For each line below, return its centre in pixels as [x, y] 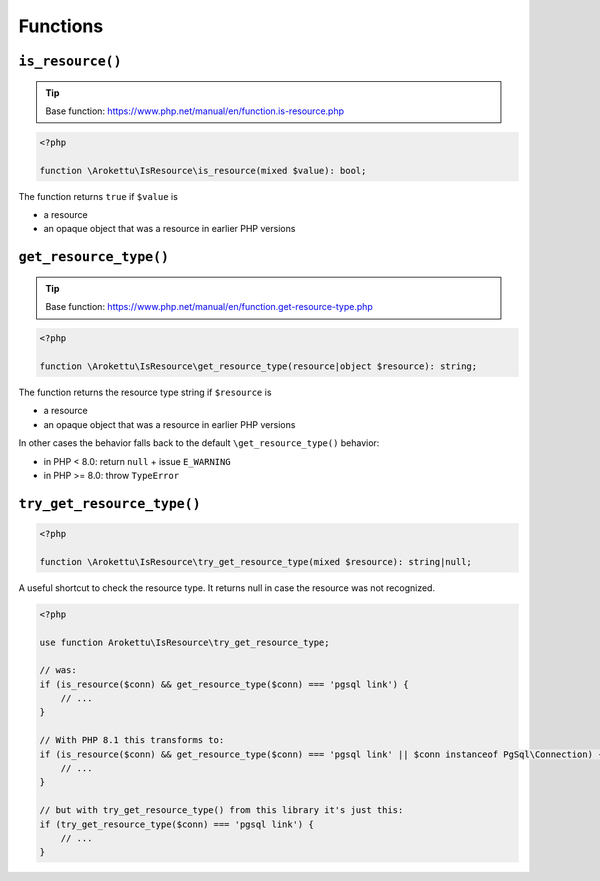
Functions [61, 26]
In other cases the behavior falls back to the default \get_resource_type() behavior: [199, 443]
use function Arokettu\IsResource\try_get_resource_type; [184, 642]
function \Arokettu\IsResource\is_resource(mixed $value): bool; [203, 170]
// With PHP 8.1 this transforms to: [132, 740]
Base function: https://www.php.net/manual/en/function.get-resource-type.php [209, 307]
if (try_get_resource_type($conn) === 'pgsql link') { [176, 824]
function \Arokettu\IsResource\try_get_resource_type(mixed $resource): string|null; [255, 561]
